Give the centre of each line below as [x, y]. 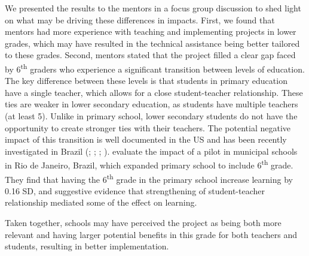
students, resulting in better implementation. [87, 246]
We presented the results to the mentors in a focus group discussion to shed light [153, 8]
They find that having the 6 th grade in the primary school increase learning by [149, 178]
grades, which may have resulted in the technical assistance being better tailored [152, 43]
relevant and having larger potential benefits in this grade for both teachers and [151, 234]
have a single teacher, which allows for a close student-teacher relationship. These [154, 92]
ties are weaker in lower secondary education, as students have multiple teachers [152, 104]
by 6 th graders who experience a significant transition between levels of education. [155, 68]
